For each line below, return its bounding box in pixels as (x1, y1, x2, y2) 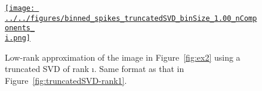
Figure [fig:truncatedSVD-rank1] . (5, 74, 127, 86)
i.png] (5, 33, 30, 42)
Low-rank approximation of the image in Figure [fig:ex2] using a (5, 51, 241, 63)
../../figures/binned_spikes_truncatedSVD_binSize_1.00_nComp (5, 14, 257, 23)
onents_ (5, 24, 35, 33)
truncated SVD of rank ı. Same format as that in (5, 62, 184, 75)
